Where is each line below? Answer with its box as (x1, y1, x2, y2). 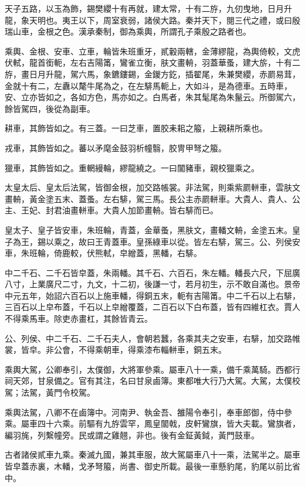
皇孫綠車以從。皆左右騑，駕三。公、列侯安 (135, 235, 300, 247)
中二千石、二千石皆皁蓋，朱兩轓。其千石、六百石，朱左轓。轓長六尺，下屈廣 (5, 266, 300, 278)
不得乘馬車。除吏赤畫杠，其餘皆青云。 (5, 312, 152, 325)
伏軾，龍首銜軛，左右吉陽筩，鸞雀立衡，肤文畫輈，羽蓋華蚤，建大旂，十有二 (5, 56, 300, 69)
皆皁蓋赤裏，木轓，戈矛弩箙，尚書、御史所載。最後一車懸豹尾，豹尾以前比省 (5, 460, 300, 472)
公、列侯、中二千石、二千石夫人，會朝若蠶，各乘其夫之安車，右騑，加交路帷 (5, 332, 300, 344)
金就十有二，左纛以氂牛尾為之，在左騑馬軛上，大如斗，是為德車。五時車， (5, 79, 292, 91)
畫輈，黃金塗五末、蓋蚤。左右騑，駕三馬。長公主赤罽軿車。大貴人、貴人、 (5, 192, 292, 205)
